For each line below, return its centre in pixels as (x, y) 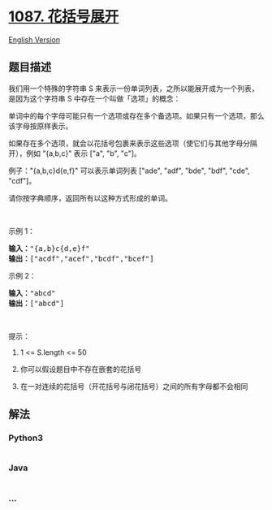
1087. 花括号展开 (64, 17)
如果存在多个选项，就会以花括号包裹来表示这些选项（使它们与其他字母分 (129, 143)
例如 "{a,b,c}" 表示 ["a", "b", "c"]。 (84, 153)
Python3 (26, 438)
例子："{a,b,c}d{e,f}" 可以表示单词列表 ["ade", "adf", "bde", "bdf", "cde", (129, 171)
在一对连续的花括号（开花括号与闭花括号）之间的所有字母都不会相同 (134, 386)
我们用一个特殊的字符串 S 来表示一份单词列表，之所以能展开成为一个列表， (134, 88)
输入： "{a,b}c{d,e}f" (50, 248)
